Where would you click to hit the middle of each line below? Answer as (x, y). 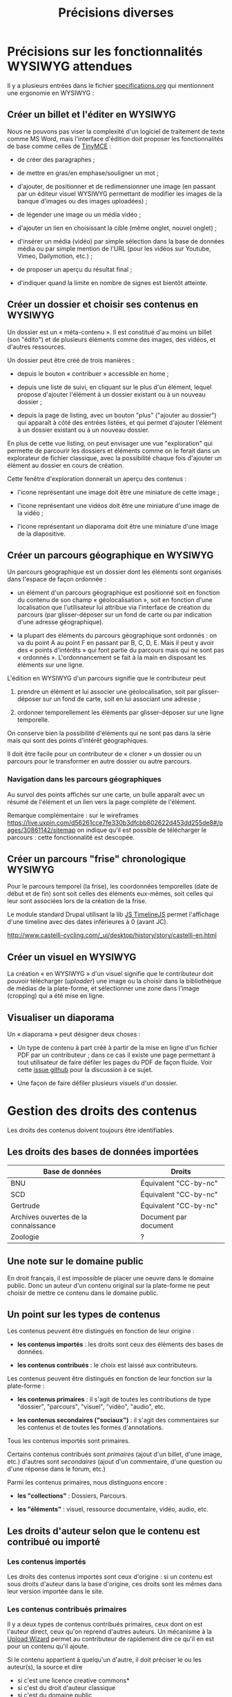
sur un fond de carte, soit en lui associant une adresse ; (122, 699)
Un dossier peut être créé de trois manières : (71, 360)
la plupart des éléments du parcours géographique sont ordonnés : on (117, 635)
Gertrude (25, 1206)
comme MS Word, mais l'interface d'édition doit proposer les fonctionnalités (115, 138)
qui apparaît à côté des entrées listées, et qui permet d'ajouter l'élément (119, 422)
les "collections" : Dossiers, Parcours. (72, 1496)
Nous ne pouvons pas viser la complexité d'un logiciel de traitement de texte (116, 131)
